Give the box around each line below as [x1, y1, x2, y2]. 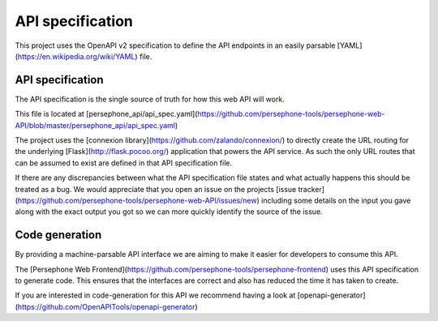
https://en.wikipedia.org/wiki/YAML [17, 51, 135, 61]
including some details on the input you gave [260, 195, 411, 205]
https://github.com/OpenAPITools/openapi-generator [17, 302, 195, 311]
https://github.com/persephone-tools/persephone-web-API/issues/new [17, 195, 257, 205]
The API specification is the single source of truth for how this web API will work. [15, 94, 286, 104]
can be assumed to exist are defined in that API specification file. [15, 158, 233, 168]
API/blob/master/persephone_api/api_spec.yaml [15, 120, 176, 130]
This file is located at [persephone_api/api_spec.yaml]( [15, 109, 198, 119]
